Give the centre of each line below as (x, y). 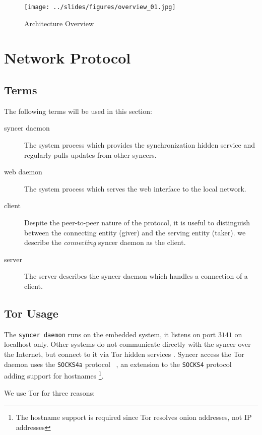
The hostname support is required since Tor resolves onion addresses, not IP (134, 417)
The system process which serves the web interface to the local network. (135, 188)
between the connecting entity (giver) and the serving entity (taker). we (135, 232)
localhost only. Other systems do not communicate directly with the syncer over (127, 344)
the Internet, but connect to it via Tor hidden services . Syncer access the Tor (124, 354)
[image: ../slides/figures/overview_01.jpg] (100, 7)
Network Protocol (68, 58)
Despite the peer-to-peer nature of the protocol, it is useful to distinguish (137, 222)
